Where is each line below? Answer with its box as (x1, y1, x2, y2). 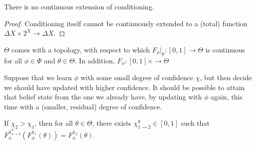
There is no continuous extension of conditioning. (4, 1, 154, 11)
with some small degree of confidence (80, 72, 194, 83)
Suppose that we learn (4, 72, 72, 83)
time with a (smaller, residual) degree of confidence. (4, 101, 162, 111)
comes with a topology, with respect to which (11, 44, 150, 54)
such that (181, 118, 210, 128)
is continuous (205, 44, 246, 54)
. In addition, (74, 55, 115, 65)
